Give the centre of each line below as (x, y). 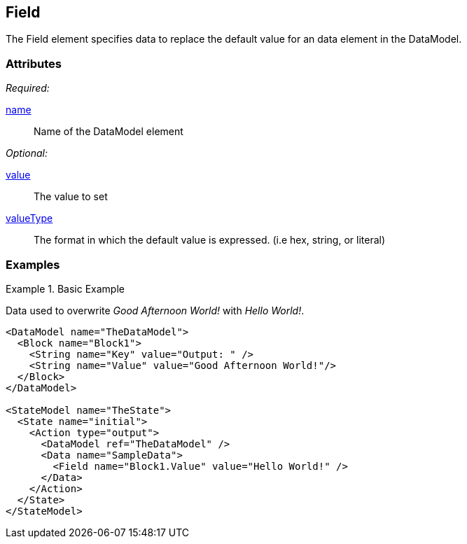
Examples (33, 264)
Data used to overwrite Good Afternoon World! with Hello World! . (155, 310)
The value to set (71, 197)
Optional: (27, 153)
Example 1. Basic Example (65, 288)
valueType (29, 218)
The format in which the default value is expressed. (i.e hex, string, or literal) (210, 240)
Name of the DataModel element (109, 132)
